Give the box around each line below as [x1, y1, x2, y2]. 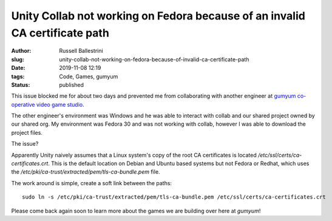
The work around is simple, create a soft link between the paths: [11, 179, 172, 186]
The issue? [11, 140, 39, 148]
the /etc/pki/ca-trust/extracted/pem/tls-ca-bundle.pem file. [11, 168, 160, 175]
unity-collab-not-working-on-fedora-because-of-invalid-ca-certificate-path [59, 55, 249, 63]
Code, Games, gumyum [59, 73, 118, 80]
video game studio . [36, 101, 84, 108]
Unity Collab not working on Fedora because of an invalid [11, 9, 306, 22]
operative [11, 101, 35, 108]
